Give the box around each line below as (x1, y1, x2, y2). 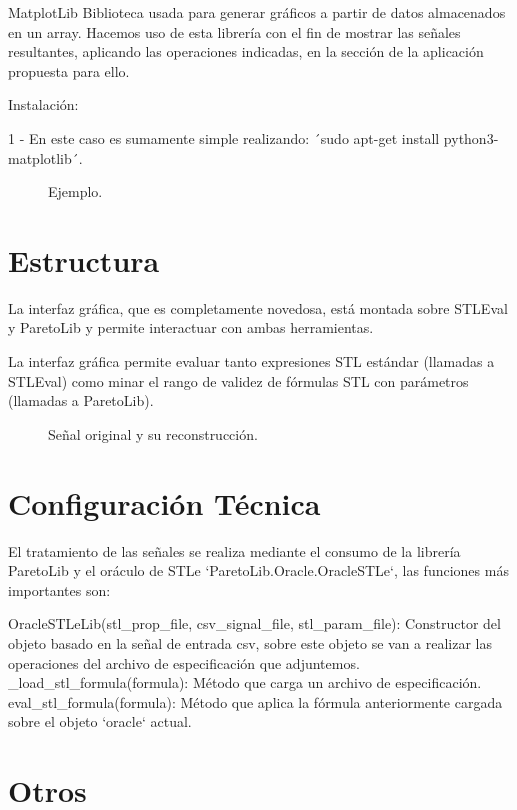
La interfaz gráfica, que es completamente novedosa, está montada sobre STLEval (8, 297, 508, 318)
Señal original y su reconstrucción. (48, 423, 258, 444)
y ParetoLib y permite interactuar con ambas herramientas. (8, 317, 374, 338)
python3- (443, 127, 499, 148)
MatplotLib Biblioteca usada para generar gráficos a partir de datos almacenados (8, 2, 506, 22)
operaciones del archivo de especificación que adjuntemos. (8, 652, 360, 673)
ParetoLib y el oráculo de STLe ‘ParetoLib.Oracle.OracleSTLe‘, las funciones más (8, 560, 509, 581)
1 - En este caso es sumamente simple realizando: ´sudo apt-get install (8, 127, 440, 148)
